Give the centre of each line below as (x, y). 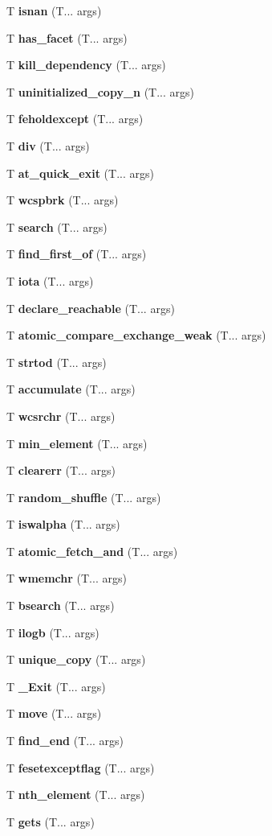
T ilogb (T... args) (53, 632)
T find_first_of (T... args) (77, 254)
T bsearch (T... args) (61, 605)
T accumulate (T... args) (71, 389)
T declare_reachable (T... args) (91, 308)
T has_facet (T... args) (67, 37)
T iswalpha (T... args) (63, 524)
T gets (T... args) (51, 821)
